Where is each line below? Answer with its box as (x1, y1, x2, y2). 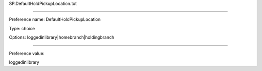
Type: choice (9, 25, 35, 31)
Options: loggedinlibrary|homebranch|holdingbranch (9, 35, 115, 40)
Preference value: (9, 50, 45, 56)
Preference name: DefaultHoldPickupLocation (9, 17, 101, 22)
